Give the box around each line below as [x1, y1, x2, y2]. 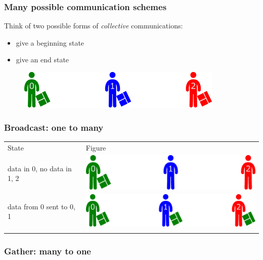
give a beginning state [16, 37, 84, 48]
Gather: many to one [4, 244, 91, 257]
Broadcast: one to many [4, 121, 104, 133]
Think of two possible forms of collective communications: [4, 20, 183, 31]
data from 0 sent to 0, [8, 201, 75, 211]
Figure [85, 142, 106, 153]
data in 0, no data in [8, 163, 72, 173]
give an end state [16, 54, 69, 65]
